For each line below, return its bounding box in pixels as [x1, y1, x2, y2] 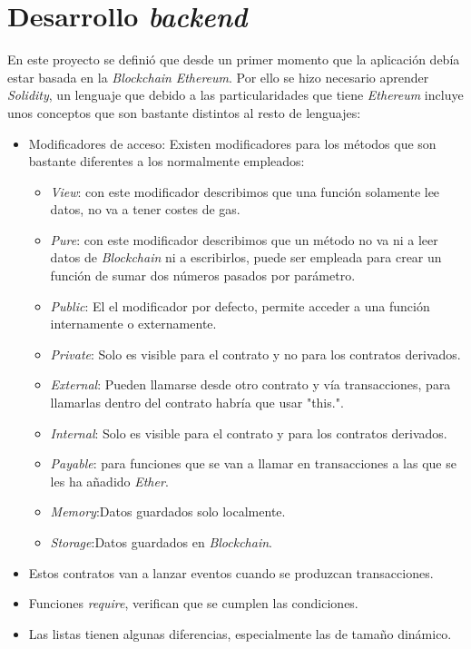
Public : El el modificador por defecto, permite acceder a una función [50, 296, 430, 315]
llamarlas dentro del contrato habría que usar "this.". [50, 393, 344, 412]
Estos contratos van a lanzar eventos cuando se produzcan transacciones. [28, 563, 434, 582]
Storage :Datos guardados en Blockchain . [50, 533, 272, 551]
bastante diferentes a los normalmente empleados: [28, 152, 305, 171]
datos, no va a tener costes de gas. [50, 200, 240, 219]
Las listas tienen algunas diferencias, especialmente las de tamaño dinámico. [28, 624, 452, 643]
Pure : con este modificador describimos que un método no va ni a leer [50, 230, 438, 249]
